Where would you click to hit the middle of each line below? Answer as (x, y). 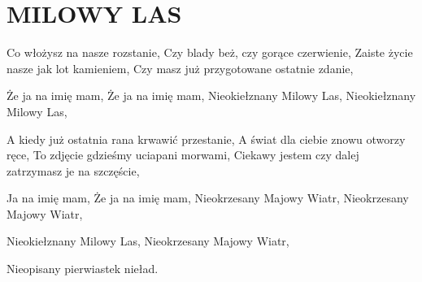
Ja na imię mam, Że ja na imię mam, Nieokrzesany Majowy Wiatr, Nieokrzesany (208, 198)
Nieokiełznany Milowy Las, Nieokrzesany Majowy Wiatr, (148, 241)
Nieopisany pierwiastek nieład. (83, 269)
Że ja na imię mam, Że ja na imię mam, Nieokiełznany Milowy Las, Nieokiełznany (211, 95)
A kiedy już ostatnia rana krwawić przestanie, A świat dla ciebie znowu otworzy (206, 139)
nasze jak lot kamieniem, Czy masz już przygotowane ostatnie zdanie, (180, 68)
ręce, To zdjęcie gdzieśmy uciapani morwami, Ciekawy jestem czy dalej (183, 155)
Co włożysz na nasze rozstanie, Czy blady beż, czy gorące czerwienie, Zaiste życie (210, 52)
